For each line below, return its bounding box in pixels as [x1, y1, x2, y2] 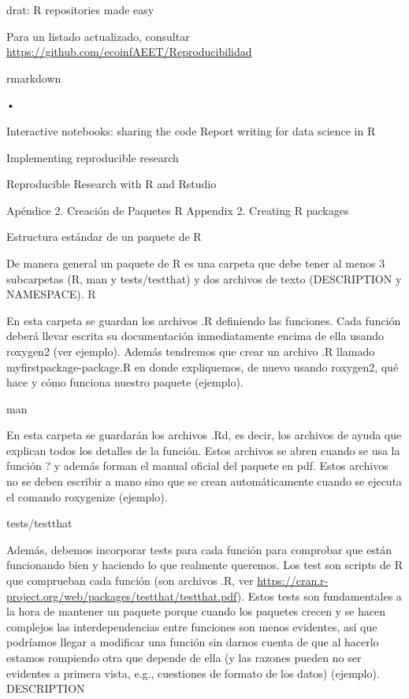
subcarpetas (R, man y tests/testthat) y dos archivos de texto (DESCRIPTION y [6, 270, 402, 287]
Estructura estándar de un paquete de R [6, 228, 202, 245]
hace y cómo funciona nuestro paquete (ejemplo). [6, 374, 244, 390]
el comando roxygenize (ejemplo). [6, 488, 168, 505]
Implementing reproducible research [6, 149, 179, 165]
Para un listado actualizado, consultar [6, 28, 190, 44]
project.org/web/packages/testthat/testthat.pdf [6, 587, 237, 604]
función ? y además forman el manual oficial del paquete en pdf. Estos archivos [6, 457, 389, 474]
